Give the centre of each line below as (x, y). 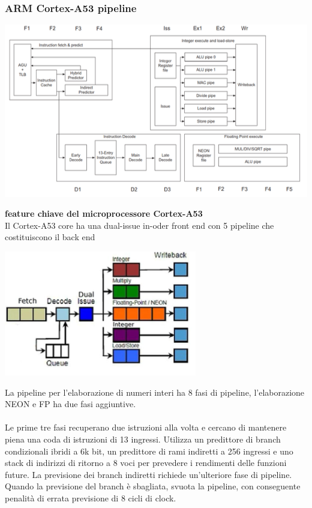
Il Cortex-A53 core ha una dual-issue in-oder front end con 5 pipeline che (139, 225)
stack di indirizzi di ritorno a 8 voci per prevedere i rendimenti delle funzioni (146, 463)
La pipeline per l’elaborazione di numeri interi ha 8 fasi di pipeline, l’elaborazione (155, 392)
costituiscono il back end (50, 237)
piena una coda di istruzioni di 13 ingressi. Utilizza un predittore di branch (143, 439)
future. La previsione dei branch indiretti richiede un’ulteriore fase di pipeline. (148, 474)
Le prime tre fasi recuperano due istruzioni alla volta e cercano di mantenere (146, 427)
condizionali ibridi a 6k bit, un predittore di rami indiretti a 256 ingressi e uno (149, 451)
